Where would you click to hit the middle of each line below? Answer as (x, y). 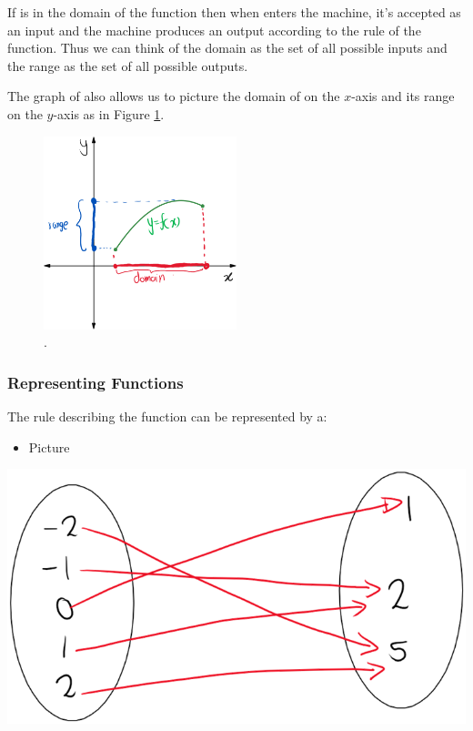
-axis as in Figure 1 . (109, 113)
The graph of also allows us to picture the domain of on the (174, 96)
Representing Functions (96, 382)
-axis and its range (403, 96)
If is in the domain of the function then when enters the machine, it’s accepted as (234, 12)
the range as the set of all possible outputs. (128, 65)
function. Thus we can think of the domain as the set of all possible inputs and (227, 48)
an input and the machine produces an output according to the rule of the (214, 30)
